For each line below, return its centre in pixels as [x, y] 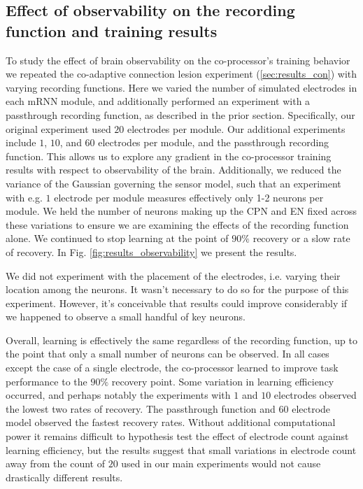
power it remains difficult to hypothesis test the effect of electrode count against [177, 436]
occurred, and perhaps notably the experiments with [118, 395]
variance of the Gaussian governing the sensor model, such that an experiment [173, 183]
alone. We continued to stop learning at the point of [117, 238]
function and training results [112, 30]
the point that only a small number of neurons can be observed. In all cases [168, 354]
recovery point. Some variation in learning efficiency [223, 381]
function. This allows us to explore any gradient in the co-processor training [169, 156]
